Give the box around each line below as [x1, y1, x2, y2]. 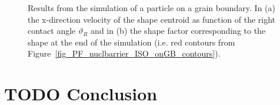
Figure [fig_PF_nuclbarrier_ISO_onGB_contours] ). [28, 47, 221, 60]
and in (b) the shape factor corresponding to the [91, 24, 266, 37]
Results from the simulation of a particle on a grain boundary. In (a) [28, 2, 276, 13]
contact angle [28, 24, 76, 37]
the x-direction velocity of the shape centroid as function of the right [28, 13, 276, 25]
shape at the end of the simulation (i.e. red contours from [28, 36, 235, 48]
